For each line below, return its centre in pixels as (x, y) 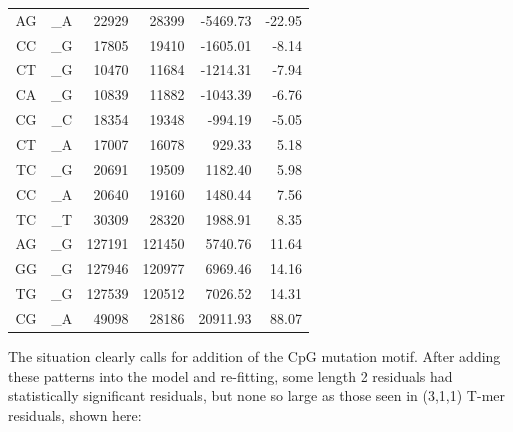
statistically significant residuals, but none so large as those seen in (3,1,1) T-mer (256, 395)
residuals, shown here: (75, 414)
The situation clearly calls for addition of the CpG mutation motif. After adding (254, 355)
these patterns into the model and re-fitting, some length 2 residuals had (230, 375)
